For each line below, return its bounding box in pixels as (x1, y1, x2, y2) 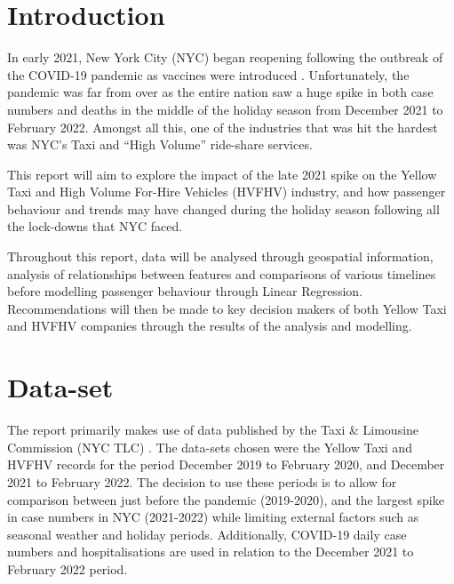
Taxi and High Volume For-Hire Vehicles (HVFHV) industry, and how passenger (7, 182, 446, 201)
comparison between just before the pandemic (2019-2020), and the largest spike (7, 490, 444, 508)
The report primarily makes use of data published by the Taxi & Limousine (7, 420, 419, 439)
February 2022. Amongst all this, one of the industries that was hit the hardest (7, 117, 438, 136)
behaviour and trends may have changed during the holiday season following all (7, 199, 440, 218)
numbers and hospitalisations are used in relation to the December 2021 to (7, 542, 414, 561)
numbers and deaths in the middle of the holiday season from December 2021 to (7, 100, 443, 118)
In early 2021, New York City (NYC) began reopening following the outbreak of (7, 48, 443, 67)
